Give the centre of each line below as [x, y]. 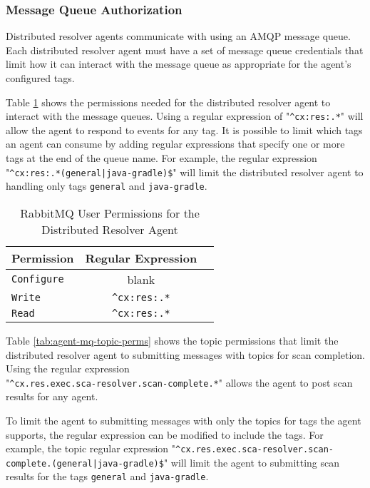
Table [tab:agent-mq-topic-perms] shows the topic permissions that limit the [172, 340]
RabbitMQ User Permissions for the [110, 213]
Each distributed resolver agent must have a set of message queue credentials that [185, 50]
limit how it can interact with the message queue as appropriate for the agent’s [179, 64]
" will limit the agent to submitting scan [252, 462]
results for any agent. [52, 396]
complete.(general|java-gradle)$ [85, 463]
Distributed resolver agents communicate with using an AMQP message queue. [178, 36]
